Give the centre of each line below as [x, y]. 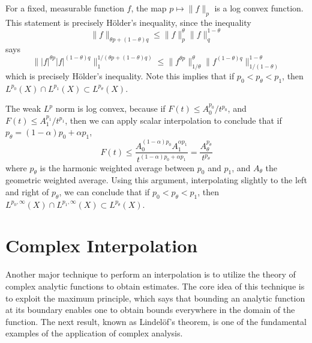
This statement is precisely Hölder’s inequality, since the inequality [128, 22]
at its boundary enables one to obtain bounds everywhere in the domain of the [150, 310]
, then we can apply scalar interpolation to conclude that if [173, 120]
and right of [27, 191]
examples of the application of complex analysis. [94, 333]
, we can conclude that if [104, 191]
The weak [23, 108]
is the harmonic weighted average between [117, 167]
